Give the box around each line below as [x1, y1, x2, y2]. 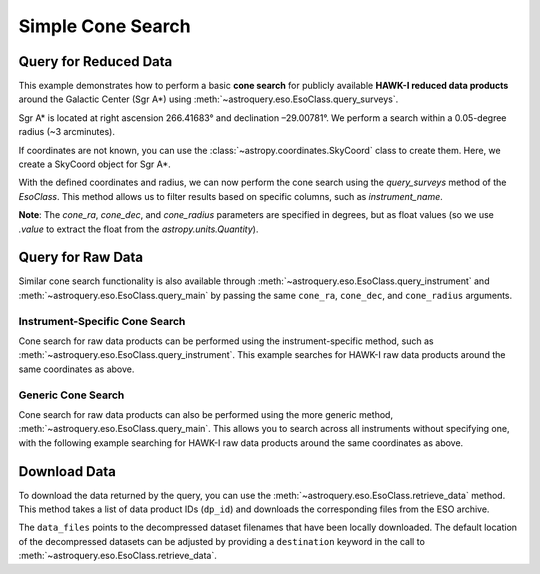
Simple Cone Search [18, 15, 191, 37]
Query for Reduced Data [18, 53, 173, 70]
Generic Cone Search [18, 388, 125, 402]
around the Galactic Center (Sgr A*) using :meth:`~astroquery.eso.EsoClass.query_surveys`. [18, 93, 399, 105]
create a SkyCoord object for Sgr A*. [18, 158, 172, 170]
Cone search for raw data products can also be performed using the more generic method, [18, 408, 394, 420]
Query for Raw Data [18, 249, 144, 266]
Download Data [18, 463, 117, 480]
